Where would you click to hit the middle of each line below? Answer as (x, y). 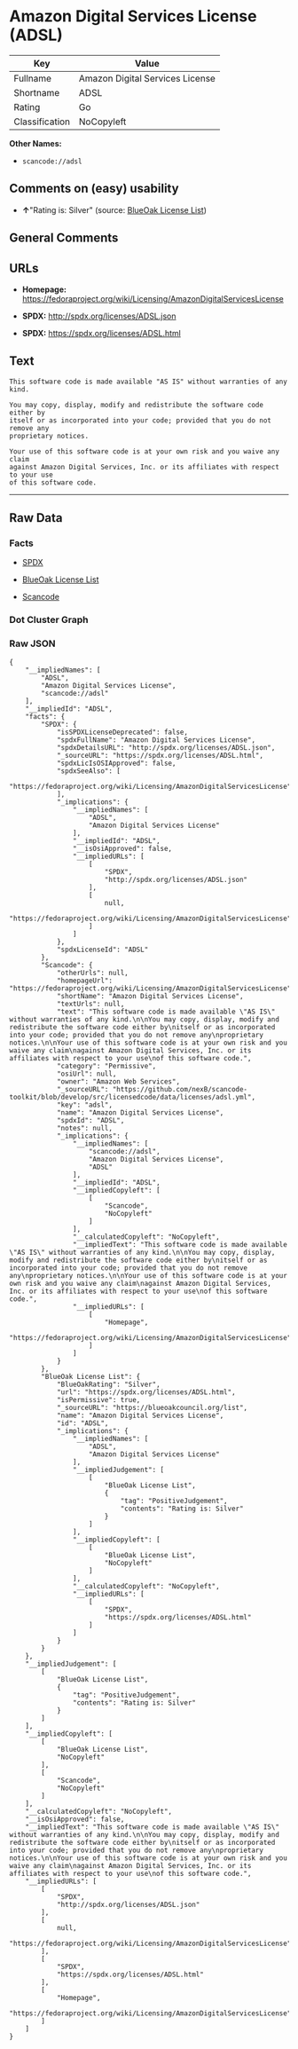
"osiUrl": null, (86, 1074)
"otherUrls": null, (92, 973)
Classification (42, 122)
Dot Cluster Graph (49, 620)
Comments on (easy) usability (94, 189)
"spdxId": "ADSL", (90, 1120)
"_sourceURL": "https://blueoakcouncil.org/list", (152, 1407)
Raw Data (36, 518)
